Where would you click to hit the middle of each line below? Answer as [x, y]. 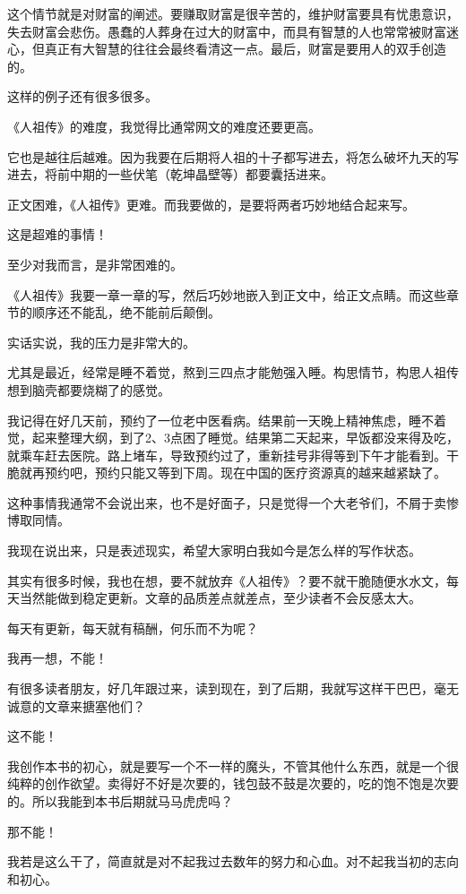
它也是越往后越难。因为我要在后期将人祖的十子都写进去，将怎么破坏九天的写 [233, 156]
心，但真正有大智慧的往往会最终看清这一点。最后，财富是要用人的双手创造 [227, 49]
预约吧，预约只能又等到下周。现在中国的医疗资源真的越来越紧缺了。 [245, 473]
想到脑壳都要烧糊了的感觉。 [89, 389]
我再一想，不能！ [57, 658]
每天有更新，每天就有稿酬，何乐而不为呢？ [133, 628]
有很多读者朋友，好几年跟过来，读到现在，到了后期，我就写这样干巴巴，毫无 [233, 688]
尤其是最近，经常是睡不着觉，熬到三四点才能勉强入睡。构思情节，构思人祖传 [233, 372]
